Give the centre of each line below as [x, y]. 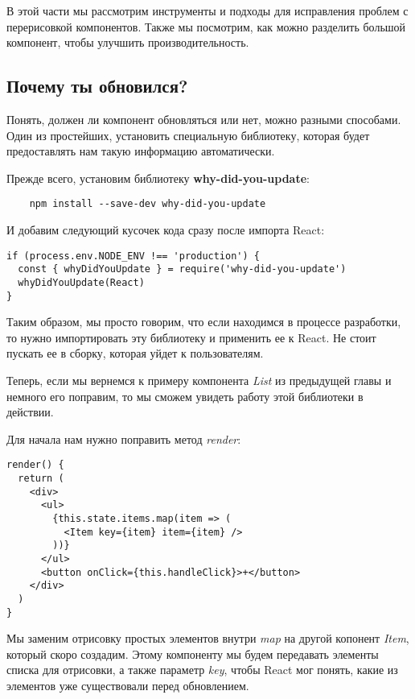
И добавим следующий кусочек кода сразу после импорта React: [166, 230]
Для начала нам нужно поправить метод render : [124, 438]
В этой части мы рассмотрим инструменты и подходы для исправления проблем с [207, 10]
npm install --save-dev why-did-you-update [148, 204]
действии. [30, 412]
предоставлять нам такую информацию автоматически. [141, 151]
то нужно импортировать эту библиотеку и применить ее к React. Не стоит [191, 337]
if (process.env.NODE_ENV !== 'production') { [133, 256]
